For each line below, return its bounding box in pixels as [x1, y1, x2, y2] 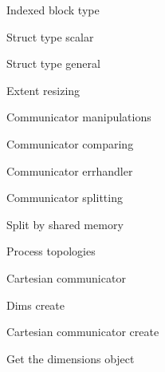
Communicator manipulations [6, 109, 151, 125]
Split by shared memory [6, 216, 124, 232]
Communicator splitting [6, 189, 123, 206]
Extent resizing [6, 81, 81, 98]
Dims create [6, 296, 65, 313]
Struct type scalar [6, 28, 94, 45]
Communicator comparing [6, 135, 134, 152]
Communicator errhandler [6, 162, 133, 179]
